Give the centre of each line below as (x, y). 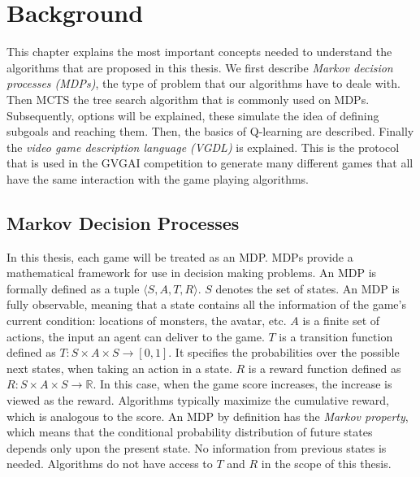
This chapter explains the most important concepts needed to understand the (199, 52)
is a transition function (336, 336)
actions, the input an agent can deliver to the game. (136, 336)
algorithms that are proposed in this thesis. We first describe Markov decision (200, 67)
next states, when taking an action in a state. (119, 368)
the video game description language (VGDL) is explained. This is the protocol (203, 147)
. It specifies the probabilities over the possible (284, 352)
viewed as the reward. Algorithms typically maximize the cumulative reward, (198, 400)
